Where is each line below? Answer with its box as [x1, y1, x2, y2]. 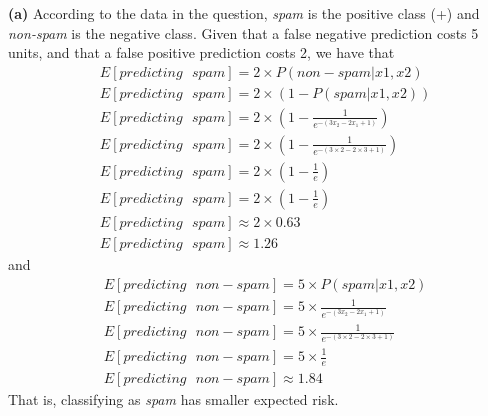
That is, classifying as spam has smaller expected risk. [8, 388, 339, 409]
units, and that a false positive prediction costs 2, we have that [8, 42, 395, 63]
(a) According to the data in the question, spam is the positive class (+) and [8, 3, 480, 23]
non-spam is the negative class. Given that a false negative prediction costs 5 [8, 22, 479, 43]
